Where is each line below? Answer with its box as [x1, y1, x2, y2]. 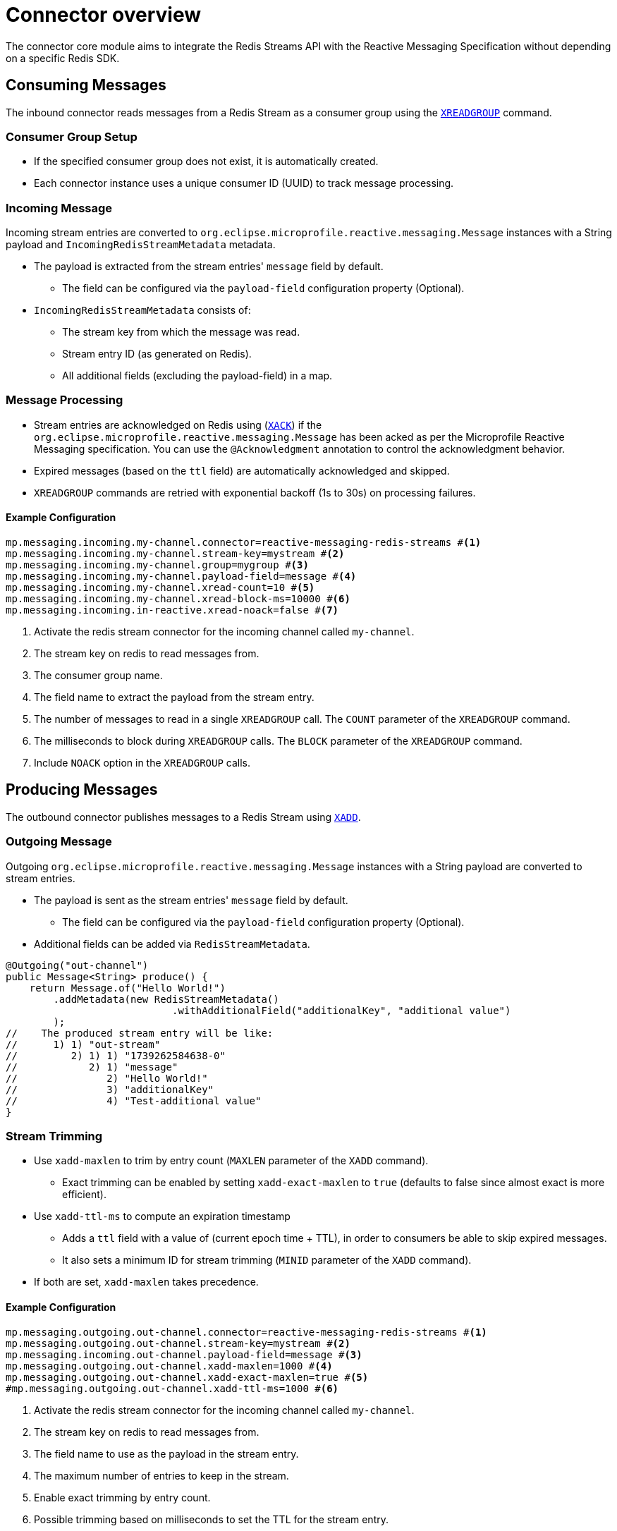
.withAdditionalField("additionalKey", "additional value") [172, 1004, 511, 1016]
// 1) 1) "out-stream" [6, 1038, 161, 1050]
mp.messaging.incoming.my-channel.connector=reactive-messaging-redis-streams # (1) [6, 537, 482, 549]
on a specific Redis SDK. [6, 51, 120, 64]
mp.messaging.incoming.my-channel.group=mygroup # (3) [6, 559, 309, 571]
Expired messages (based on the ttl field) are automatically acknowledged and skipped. [34, 464, 450, 477]
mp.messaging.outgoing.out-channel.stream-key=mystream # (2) [6, 1337, 350, 1349]
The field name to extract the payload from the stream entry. [34, 691, 314, 704]
